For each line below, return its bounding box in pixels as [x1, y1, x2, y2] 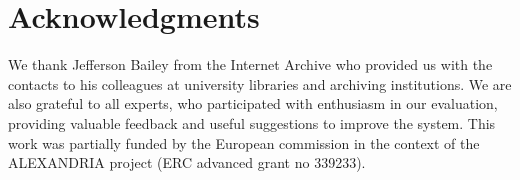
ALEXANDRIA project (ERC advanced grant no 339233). [8, 152, 366, 173]
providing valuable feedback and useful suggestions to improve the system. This [8, 112, 496, 133]
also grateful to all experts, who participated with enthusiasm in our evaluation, [8, 93, 498, 114]
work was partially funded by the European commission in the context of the [8, 132, 480, 153]
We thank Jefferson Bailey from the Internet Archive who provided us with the [8, 54, 493, 75]
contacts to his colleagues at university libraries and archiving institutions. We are [8, 73, 512, 94]
